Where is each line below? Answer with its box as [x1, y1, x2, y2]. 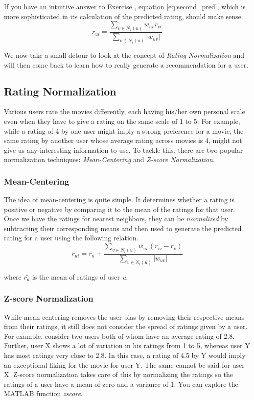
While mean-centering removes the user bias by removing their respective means [4, 311, 245, 322]
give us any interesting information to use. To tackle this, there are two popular [4, 144, 243, 155]
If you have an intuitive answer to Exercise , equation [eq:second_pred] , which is [4, 1, 246, 11]
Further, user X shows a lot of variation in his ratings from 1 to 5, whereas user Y [4, 340, 250, 351]
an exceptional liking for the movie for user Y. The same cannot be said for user [4, 359, 245, 370]
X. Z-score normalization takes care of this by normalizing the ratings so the [4, 369, 233, 379]
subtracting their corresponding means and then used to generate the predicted [4, 223, 242, 233]
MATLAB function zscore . [4, 388, 83, 399]
